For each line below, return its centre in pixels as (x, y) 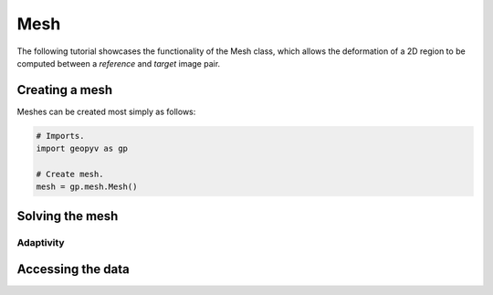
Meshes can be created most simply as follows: (106, 111)
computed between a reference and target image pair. (119, 63)
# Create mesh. (70, 174)
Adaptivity (41, 242)
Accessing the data (73, 269)
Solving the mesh (68, 216)
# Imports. (60, 136)
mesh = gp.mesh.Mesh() (87, 187)
